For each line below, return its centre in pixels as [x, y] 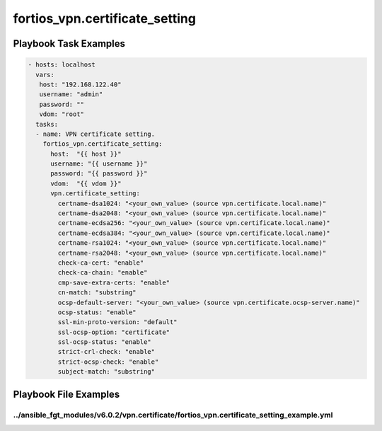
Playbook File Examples [66, 394]
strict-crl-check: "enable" [106, 352]
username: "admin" [71, 94]
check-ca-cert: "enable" [101, 263]
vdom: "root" [62, 114]
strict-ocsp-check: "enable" [108, 362]
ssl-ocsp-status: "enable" [104, 342]
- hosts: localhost [62, 65]
